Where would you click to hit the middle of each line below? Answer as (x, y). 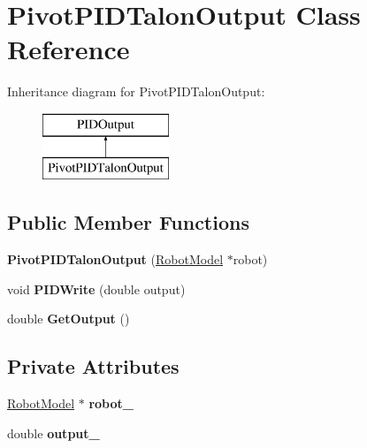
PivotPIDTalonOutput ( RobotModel (115, 259)
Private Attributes (93, 366)
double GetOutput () (69, 319)
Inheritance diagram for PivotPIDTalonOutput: (136, 91)
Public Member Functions (128, 222)
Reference (69, 49)
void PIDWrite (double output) (96, 289)
